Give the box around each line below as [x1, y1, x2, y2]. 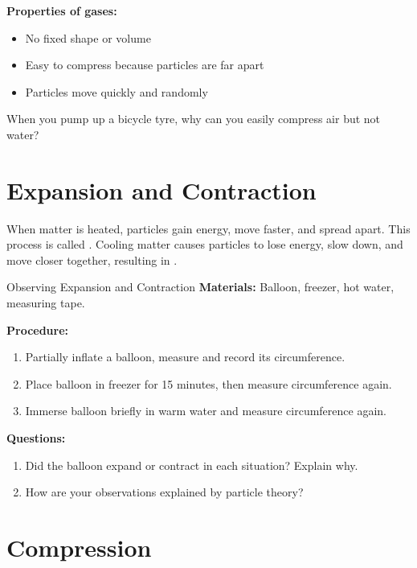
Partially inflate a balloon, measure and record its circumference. [25, 348, 345, 365]
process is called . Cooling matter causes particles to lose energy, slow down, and [6, 236, 403, 253]
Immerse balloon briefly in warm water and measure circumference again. [25, 402, 386, 419]
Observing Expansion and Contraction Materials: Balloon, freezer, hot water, [6, 278, 395, 295]
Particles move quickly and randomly [25, 83, 208, 100]
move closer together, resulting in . [6, 251, 178, 268]
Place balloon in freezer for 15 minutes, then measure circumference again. [25, 375, 392, 392]
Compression [6, 531, 152, 563]
